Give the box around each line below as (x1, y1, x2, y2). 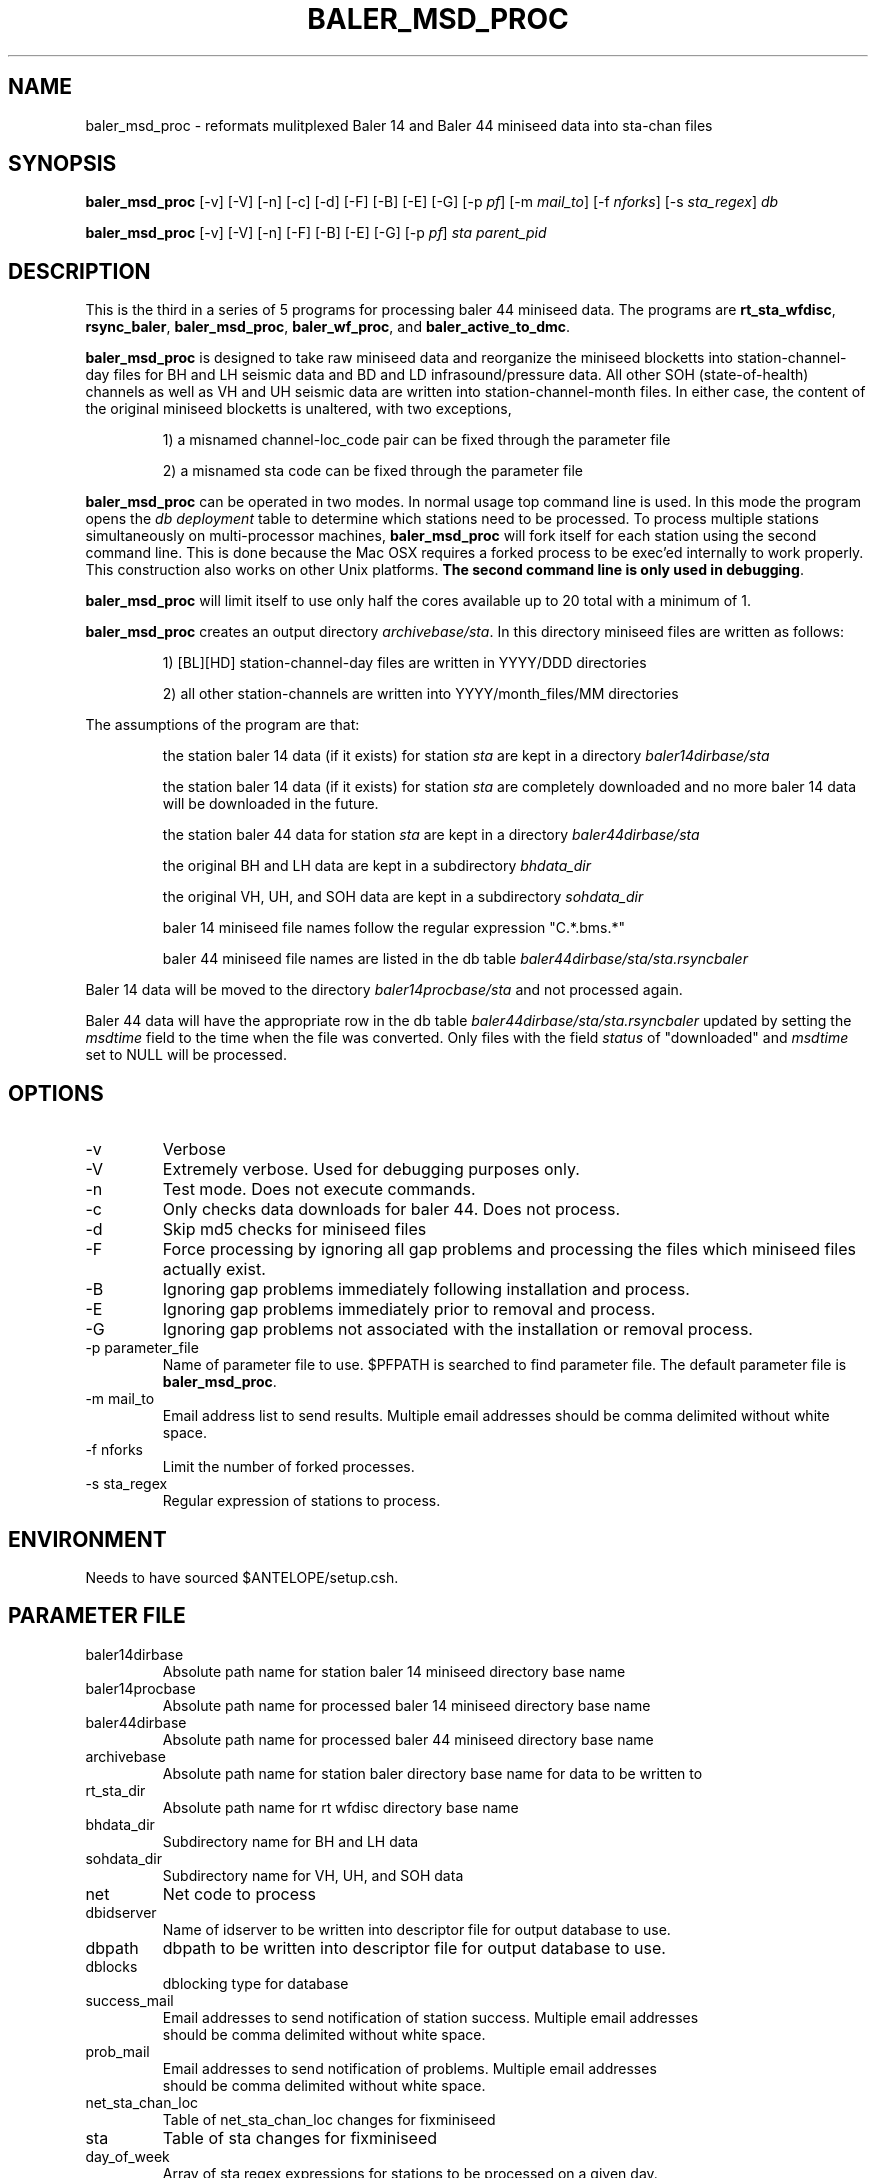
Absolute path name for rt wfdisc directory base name (162, 1798, 519, 1816)
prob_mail (85, 2042, 150, 2060)
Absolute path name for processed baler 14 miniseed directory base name (162, 1696, 651, 1714)
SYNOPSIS (8, 151, 117, 177)
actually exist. (162, 1259, 266, 1280)
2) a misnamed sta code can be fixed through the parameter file (162, 462, 584, 480)
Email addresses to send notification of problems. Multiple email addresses (162, 2059, 657, 2077)
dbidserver (85, 1903, 157, 1921)
